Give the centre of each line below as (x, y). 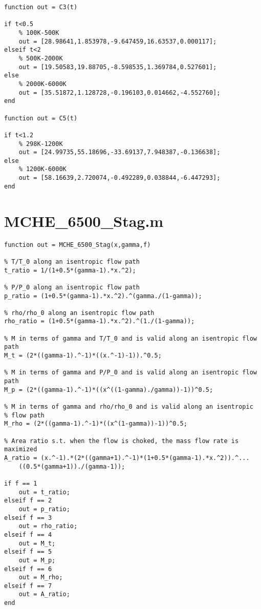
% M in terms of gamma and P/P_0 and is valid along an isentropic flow (130, 373)
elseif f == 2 (28, 501)
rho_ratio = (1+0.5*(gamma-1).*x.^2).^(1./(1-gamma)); (100, 321)
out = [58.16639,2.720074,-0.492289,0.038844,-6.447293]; (119, 178)
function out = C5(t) (41, 118)
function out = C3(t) (41, 7)
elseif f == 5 (28, 552)
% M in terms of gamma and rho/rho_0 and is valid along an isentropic (129, 407)
